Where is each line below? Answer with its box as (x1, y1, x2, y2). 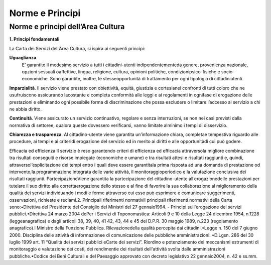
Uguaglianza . (9, 55, 38, 61)
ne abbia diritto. (9, 106, 42, 112)
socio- (221, 68, 235, 75)
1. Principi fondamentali (9, 36, 60, 42)
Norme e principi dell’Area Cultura (9, 22, 125, 31)
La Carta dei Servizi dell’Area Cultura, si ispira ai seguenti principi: (9, 45, 146, 51)
